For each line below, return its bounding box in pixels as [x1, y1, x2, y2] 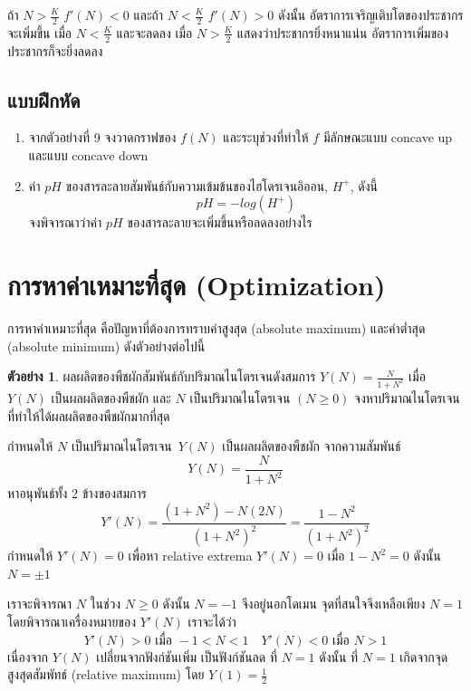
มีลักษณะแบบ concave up [322, 128, 453, 147]
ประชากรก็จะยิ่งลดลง [7, 41, 103, 60]
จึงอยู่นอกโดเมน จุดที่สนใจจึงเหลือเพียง [241, 594, 426, 613]
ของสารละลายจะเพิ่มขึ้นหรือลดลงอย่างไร [127, 213, 312, 232]
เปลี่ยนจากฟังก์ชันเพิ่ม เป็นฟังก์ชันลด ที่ [96, 647, 277, 666]
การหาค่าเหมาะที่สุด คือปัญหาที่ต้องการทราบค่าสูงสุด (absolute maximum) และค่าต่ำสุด [7, 318, 426, 337]
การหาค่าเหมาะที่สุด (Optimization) [7, 266, 386, 303]
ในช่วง [90, 594, 121, 613]
